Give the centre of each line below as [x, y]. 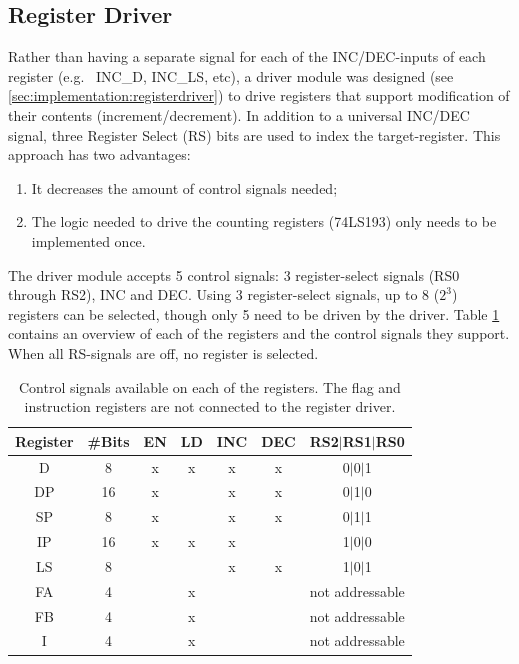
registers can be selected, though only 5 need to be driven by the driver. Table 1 [254, 313]
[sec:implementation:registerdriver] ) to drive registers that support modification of [259, 95]
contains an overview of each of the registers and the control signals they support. [259, 333]
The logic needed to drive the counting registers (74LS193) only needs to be [264, 221]
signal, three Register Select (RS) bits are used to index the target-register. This [254, 134]
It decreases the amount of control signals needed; [184, 187]
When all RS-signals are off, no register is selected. [163, 352]
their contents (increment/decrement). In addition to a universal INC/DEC [239, 114]
